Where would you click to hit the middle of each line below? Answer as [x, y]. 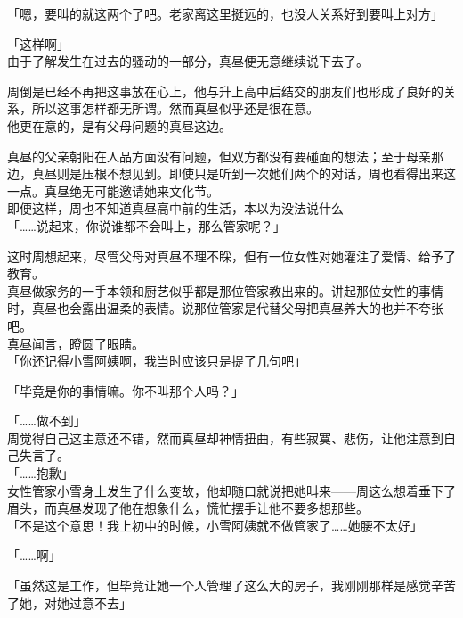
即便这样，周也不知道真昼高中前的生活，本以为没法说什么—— [188, 208]
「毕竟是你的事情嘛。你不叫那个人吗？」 [126, 390]
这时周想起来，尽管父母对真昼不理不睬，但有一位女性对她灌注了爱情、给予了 [231, 255]
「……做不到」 [47, 420]
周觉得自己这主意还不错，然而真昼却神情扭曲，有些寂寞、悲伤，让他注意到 [225, 437]
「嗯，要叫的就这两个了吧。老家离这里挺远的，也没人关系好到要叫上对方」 [225, 13]
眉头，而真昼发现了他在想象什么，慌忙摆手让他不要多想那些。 [188, 508]
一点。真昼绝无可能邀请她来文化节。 [113, 190]
